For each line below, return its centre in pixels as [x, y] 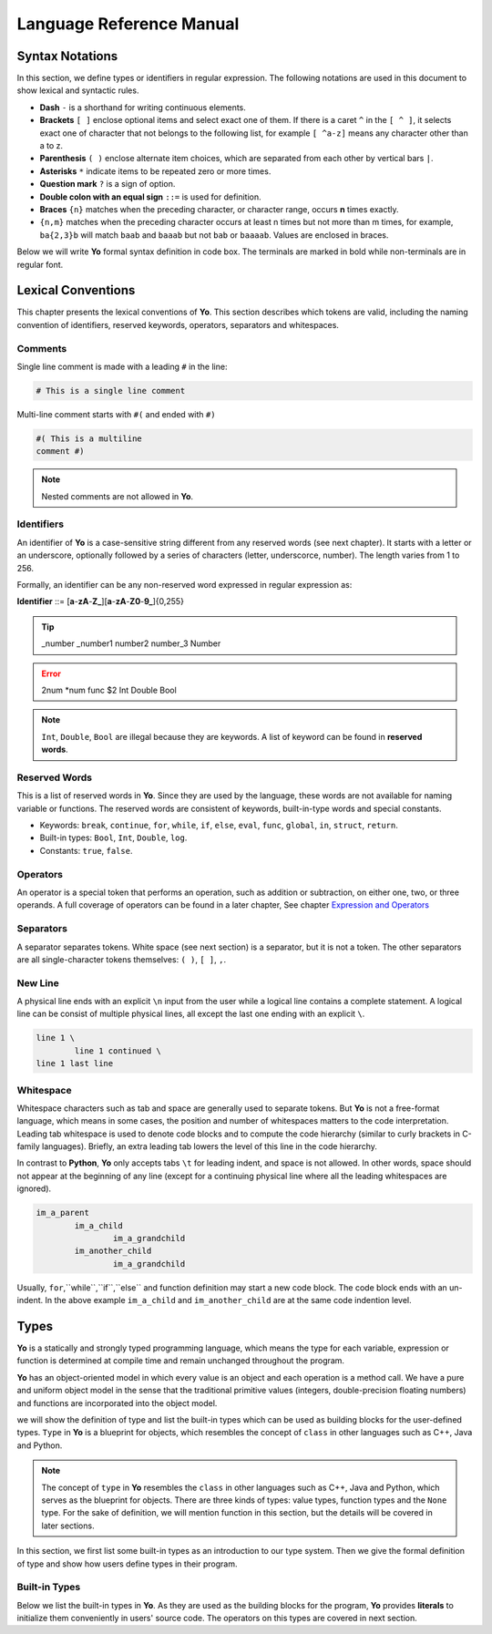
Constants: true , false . [86, 850]
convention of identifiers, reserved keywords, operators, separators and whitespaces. [178, 324]
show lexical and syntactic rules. [78, 90]
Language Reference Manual [128, 24]
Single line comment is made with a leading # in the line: [122, 366]
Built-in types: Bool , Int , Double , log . [113, 838]
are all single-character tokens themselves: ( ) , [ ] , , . [122, 959]
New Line [38, 982]
